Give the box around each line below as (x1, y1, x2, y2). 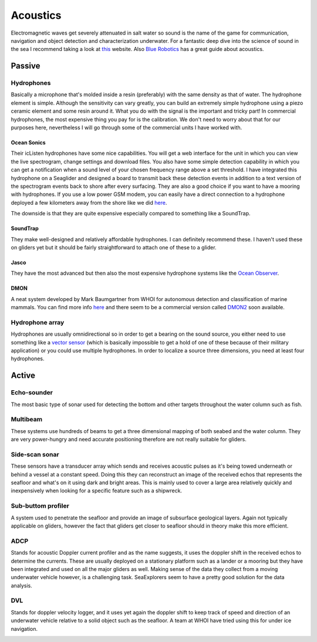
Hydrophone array (11, 318, 65, 326)
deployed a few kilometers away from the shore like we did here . (11, 199, 167, 206)
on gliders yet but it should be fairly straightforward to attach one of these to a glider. (11, 244, 217, 251)
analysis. (11, 582, 32, 589)
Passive (11, 61, 41, 71)
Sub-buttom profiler (11, 502, 70, 510)
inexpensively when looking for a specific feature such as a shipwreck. (11, 487, 182, 494)
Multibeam (11, 415, 43, 424)
